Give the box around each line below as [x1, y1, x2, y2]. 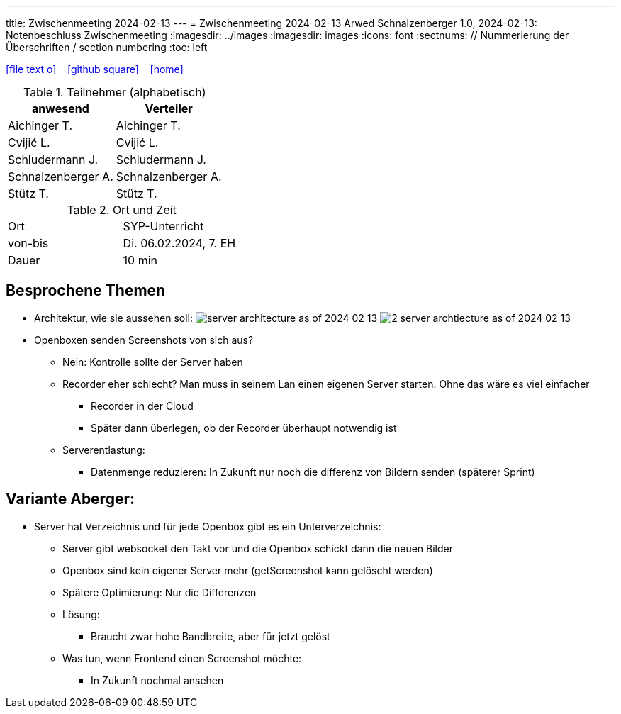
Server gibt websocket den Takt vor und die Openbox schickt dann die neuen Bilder [62, 542, 453, 554]
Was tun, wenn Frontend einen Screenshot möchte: [62, 652, 302, 664]
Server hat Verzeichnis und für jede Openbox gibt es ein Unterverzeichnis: [34, 520, 381, 532]
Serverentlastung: [62, 443, 145, 456]
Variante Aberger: [6, 490, 135, 508]
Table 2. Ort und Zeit [67, 203, 177, 217]
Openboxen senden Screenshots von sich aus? [34, 333, 254, 346]
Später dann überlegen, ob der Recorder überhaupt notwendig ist [91, 421, 397, 434]
